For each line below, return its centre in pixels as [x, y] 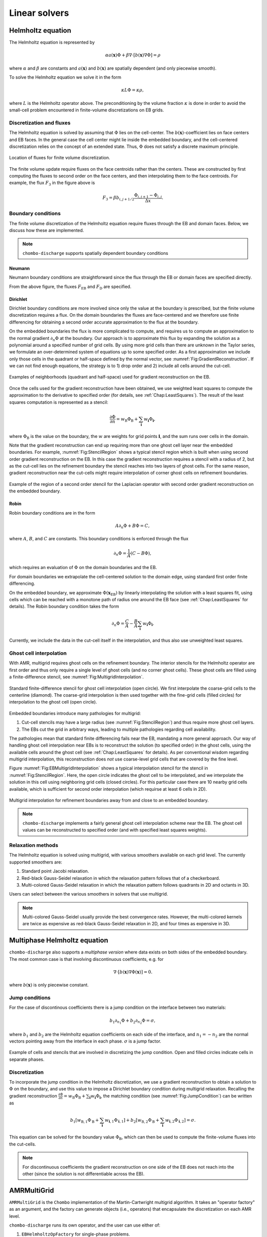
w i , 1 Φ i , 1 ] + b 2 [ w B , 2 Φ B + [132, 1121]
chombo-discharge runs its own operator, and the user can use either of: [85, 1225]
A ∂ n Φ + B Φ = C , [133, 526]
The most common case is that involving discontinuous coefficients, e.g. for [87, 959]
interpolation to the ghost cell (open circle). [53, 702]
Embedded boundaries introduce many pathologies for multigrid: [75, 713]
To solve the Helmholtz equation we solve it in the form [65, 77]
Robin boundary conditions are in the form [52, 513]
